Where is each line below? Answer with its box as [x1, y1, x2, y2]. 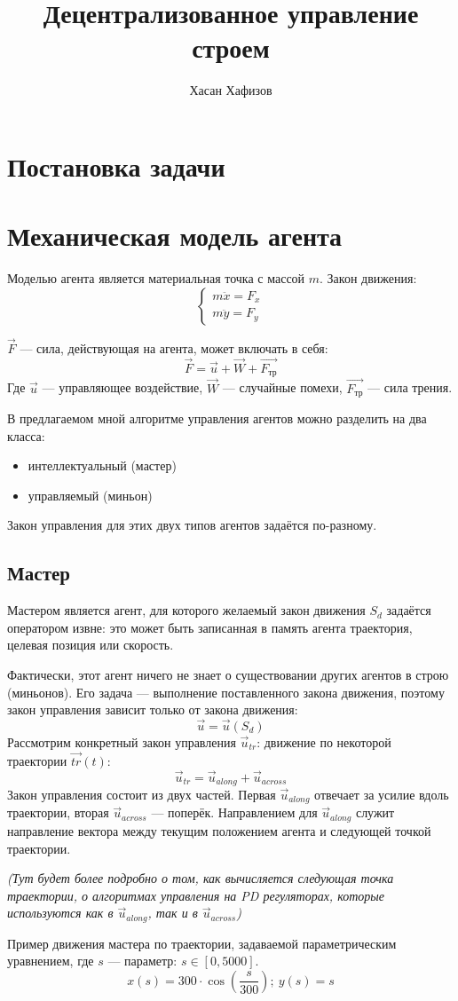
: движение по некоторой [257, 732, 391, 751]
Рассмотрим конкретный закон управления [7, 732, 236, 751]
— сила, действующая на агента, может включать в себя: [20, 339, 328, 358]
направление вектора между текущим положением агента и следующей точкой [7, 821, 431, 839]
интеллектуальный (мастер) [28, 456, 177, 475]
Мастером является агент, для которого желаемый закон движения [7, 601, 366, 619]
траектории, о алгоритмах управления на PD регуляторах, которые [7, 886, 384, 904]
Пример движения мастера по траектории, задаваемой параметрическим [7, 934, 397, 952]
